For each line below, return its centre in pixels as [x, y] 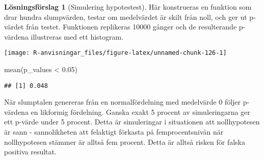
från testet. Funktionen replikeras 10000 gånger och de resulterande [131, 27]
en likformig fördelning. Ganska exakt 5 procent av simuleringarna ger [140, 111]
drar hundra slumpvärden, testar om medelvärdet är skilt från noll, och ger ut [126, 17]
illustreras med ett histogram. [77, 36]
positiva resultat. [30, 152]
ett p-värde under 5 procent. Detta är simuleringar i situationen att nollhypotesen [132, 122]
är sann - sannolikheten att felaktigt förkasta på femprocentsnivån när [114, 132]
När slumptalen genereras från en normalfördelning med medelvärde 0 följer [123, 102]
